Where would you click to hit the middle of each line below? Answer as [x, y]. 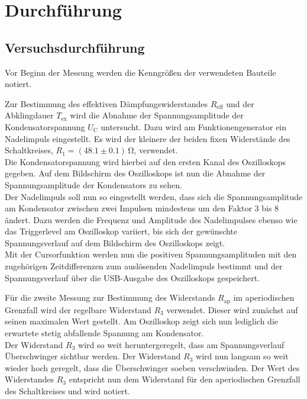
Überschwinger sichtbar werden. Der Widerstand [93, 356]
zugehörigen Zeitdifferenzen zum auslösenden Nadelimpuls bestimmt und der [144, 266]
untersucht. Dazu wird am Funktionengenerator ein [194, 126]
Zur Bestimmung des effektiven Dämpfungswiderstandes [106, 103]
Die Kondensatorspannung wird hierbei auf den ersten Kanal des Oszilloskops [145, 161]
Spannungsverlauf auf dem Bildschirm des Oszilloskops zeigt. [115, 242]
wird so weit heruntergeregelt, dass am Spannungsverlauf [181, 344]
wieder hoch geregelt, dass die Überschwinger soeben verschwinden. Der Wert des [152, 367]
